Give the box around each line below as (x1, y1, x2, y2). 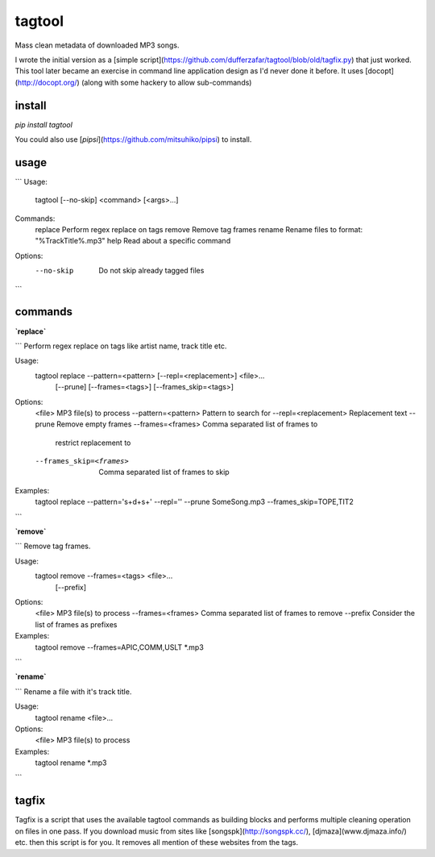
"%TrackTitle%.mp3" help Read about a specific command (35, 236, 231, 246)
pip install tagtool (14, 119, 72, 129)
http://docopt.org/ (17, 77, 77, 87)
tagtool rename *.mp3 (35, 758, 107, 768)
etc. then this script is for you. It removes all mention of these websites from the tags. (14, 838, 298, 847)
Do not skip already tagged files (98, 266, 205, 276)
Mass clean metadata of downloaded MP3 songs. (14, 40, 180, 50)
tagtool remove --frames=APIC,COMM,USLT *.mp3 (35, 642, 205, 652)
